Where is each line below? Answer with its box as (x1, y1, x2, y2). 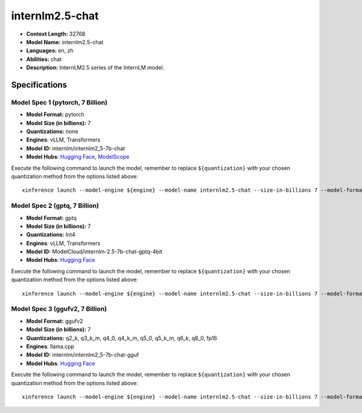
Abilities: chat (26, 55, 62, 63)
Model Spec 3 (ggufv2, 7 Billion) (11, 305, 107, 313)
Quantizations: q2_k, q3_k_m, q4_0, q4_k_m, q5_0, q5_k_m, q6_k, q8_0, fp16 (26, 334, 217, 342)
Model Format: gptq (26, 214, 77, 221)
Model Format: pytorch (26, 111, 84, 118)
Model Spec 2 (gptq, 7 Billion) (11, 201, 100, 210)
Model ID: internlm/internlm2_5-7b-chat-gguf (26, 351, 139, 359)
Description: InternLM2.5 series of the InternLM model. (26, 64, 165, 71)
